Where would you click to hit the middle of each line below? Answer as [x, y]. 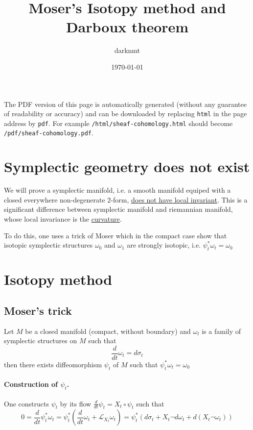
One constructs [26, 403]
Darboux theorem [127, 27]
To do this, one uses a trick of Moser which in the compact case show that [115, 235]
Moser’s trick [38, 310]
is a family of [221, 331]
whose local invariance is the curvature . [63, 218]
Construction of [31, 384]
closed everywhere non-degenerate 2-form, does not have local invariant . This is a [126, 199]
